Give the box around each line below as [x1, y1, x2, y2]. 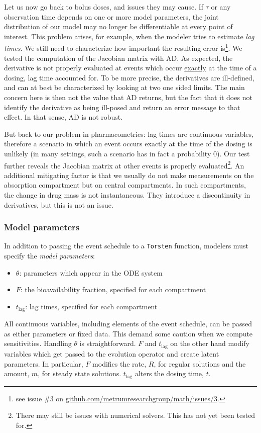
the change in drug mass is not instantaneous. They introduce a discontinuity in [4, 190, 250, 200]
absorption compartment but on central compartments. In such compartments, [4, 180, 246, 190]
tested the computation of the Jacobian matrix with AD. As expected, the [4, 52, 233, 63]
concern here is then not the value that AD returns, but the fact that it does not [4, 92, 252, 102]
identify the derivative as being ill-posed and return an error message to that [4, 102, 240, 112]
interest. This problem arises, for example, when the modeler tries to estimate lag [4, 31, 254, 41]
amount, [4, 368, 30, 379]
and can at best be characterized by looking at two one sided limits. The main [4, 82, 245, 93]
